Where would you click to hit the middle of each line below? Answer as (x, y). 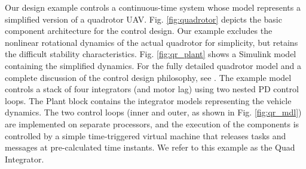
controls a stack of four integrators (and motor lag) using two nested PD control (152, 89)
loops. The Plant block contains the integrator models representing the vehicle (148, 100)
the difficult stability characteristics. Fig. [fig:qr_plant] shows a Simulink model (151, 54)
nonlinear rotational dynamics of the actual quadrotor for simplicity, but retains (152, 42)
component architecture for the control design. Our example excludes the (139, 31)
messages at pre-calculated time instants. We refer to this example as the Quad (150, 147)
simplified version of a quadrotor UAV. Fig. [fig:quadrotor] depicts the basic (143, 19)
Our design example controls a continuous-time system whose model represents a (153, 7)
